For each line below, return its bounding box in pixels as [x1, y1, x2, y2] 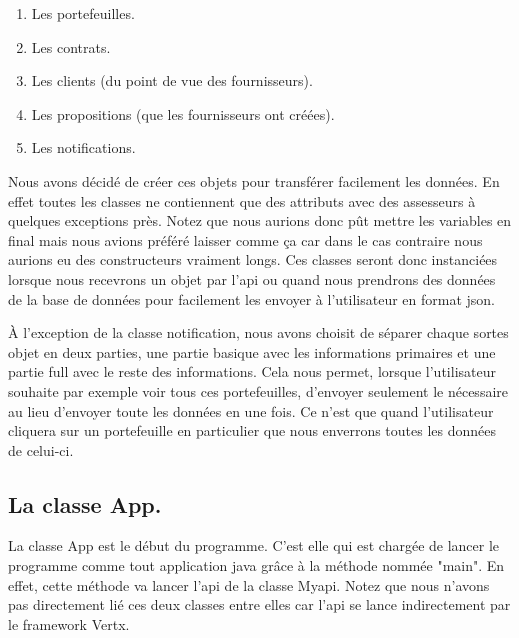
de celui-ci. [8, 439, 74, 460]
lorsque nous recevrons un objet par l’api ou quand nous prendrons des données [8, 268, 496, 289]
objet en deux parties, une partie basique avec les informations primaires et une [8, 341, 496, 362]
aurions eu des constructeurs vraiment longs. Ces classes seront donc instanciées [8, 249, 498, 270]
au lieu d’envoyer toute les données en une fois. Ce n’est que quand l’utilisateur [8, 400, 494, 421]
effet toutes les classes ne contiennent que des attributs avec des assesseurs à [8, 190, 476, 211]
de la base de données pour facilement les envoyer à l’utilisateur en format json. [8, 288, 496, 309]
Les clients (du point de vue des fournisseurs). [31, 70, 313, 91]
